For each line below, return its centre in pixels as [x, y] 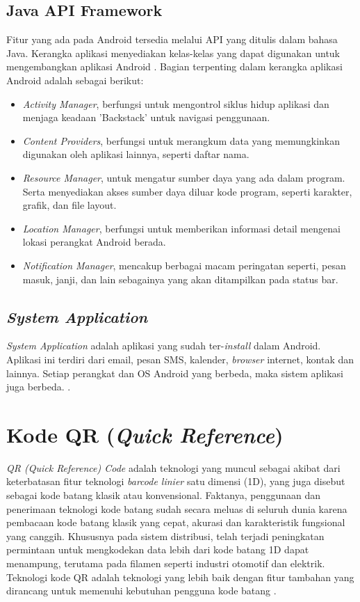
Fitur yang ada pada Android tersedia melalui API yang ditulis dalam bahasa [172, 39]
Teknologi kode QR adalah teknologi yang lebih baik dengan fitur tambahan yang [180, 577]
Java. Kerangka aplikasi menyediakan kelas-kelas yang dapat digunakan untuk [173, 53]
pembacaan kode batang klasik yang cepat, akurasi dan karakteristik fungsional [176, 522]
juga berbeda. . [39, 387]
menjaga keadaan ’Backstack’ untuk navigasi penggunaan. [146, 117]
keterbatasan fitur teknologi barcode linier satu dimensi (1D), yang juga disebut [176, 481]
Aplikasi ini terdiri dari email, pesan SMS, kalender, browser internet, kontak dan [180, 359]
